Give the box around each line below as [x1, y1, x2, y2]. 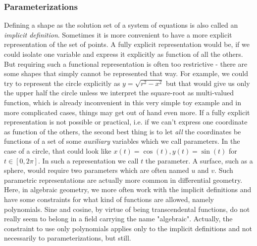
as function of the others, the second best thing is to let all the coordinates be [4, 126, 241, 136]
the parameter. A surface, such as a [145, 155, 253, 165]
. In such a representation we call [38, 155, 139, 165]
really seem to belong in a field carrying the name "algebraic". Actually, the [4, 213, 233, 224]
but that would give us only [165, 78, 250, 88]
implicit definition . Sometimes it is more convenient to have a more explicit [4, 29, 232, 40]
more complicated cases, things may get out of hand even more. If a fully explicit [4, 107, 250, 117]
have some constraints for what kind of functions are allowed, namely [4, 194, 214, 204]
